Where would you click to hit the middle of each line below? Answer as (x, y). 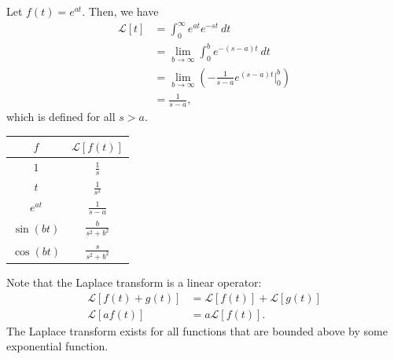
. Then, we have (120, 11)
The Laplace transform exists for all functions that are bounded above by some (197, 330)
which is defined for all (61, 117)
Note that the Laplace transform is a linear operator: (134, 282)
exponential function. (57, 346)
